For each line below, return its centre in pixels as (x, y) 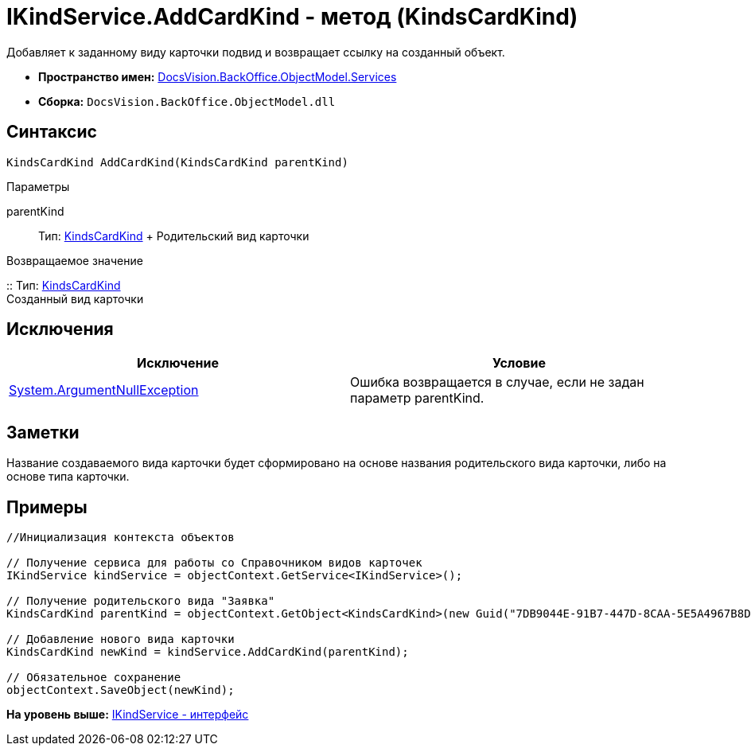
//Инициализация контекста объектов (121, 538)
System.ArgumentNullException (104, 390)
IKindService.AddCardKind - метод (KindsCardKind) (292, 17)
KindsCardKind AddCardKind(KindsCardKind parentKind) (177, 162)
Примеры (47, 507)
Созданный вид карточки (75, 298)
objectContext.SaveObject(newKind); (121, 690)
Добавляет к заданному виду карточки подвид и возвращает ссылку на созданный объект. (256, 52)
